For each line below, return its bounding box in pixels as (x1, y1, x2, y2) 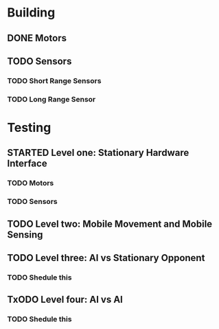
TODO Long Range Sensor (7, 94, 96, 104)
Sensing (7, 229, 43, 240)
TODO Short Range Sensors (7, 76, 102, 85)
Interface (7, 158, 47, 170)
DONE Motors (7, 32, 67, 44)
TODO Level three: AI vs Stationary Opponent (7, 252, 205, 264)
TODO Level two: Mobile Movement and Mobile (7, 218, 213, 229)
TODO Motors (7, 179, 54, 188)
